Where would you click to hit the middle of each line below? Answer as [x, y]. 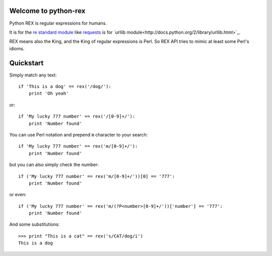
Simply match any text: [33, 75]
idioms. [17, 48]
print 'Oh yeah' [49, 94]
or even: [18, 195]
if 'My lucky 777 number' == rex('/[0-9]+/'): [77, 116]
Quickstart [26, 63]
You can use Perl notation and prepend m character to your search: [79, 135]
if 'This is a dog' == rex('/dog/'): [65, 86]
